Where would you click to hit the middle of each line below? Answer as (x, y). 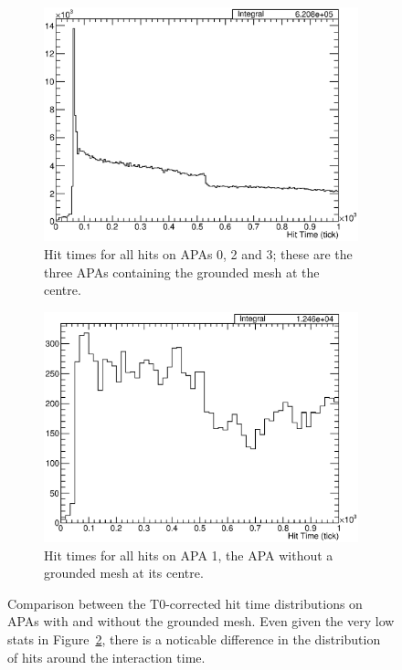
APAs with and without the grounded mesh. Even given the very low (201, 621)
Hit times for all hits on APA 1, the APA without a (189, 555)
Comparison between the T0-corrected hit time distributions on (185, 603)
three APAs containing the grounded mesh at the (182, 272)
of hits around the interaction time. (106, 657)
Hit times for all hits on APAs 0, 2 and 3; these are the (198, 253)
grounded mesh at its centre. (124, 573)
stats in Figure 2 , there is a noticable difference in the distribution (194, 639)
